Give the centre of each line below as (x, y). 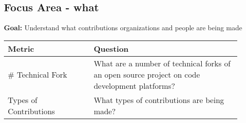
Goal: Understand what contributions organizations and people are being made (123, 28)
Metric (21, 48)
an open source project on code (147, 74)
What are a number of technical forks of (162, 63)
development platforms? (134, 85)
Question (111, 48)
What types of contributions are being (159, 100)
